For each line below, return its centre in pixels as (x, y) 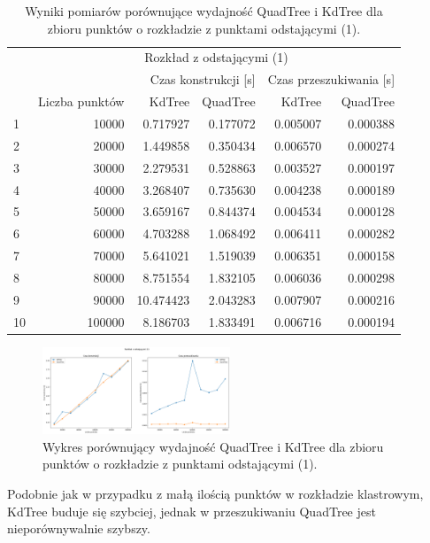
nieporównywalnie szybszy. (79, 528)
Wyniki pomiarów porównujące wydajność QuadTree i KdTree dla (204, 11)
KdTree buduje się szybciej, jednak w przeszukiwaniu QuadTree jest (192, 511)
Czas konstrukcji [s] (203, 79)
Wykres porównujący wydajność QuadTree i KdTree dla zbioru (213, 446)
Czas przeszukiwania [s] (331, 79)
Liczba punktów (81, 101)
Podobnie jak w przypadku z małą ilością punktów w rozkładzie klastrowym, (215, 493)
